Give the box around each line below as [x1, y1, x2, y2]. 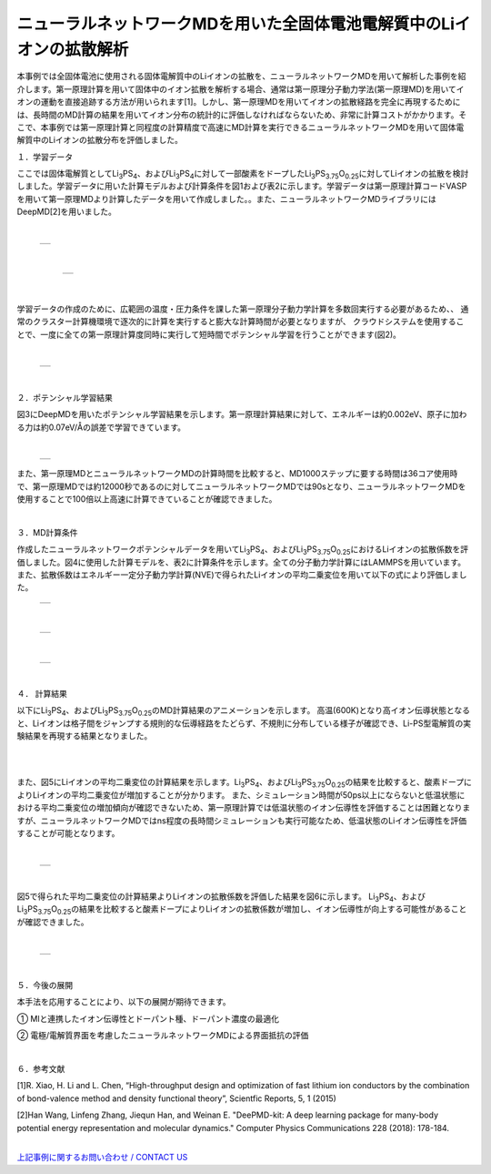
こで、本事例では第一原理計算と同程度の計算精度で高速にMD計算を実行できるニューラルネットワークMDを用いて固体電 [16, 121, 465, 132]
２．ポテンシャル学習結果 [16, 392, 113, 403]
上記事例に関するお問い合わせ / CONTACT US [16, 1152, 188, 1163]
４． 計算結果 [16, 689, 67, 699]
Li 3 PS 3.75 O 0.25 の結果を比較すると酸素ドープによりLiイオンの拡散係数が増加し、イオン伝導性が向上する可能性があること [16, 903, 467, 917]
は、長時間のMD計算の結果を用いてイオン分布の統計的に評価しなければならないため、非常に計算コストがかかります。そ [16, 109, 467, 120]
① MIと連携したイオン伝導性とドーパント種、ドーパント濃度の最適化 [16, 1013, 279, 1024]
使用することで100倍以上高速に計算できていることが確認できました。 [16, 494, 277, 505]
